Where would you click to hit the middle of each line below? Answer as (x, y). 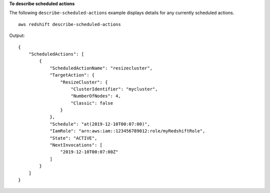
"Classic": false (92, 103)
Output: (17, 35)
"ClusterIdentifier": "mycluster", (114, 89)
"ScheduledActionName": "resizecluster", (101, 68)
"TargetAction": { (72, 75)
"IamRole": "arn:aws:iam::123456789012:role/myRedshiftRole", (127, 131)
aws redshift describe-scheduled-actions (69, 24)
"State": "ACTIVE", (73, 138)
